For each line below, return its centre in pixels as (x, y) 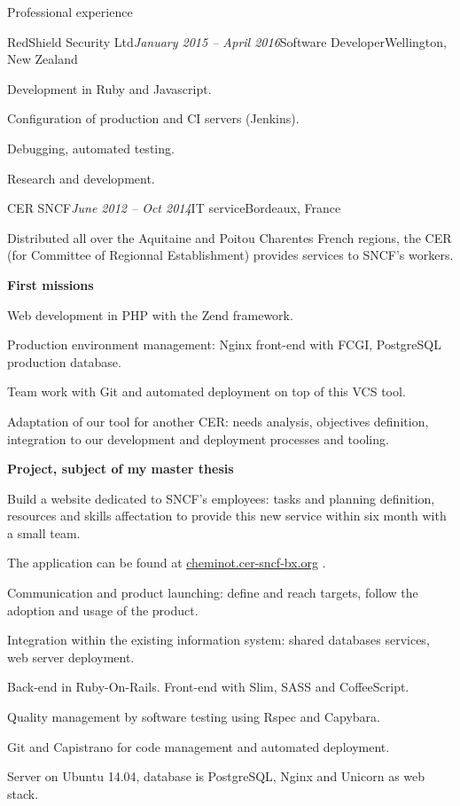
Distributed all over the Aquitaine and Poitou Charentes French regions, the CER (230, 237)
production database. (64, 361)
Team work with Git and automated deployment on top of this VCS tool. (207, 391)
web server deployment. (71, 657)
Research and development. (81, 178)
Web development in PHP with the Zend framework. (150, 314)
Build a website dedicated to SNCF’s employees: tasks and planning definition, (221, 498)
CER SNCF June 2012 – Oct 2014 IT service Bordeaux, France (174, 208)
